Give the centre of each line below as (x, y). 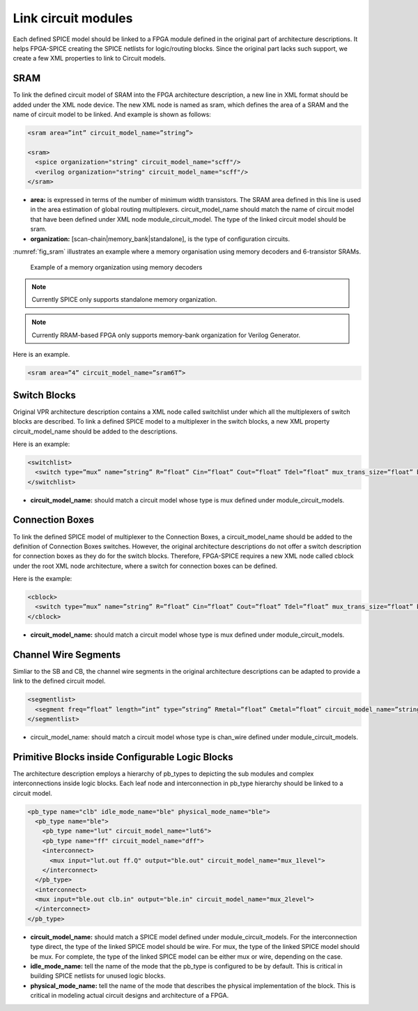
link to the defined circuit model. (59, 681)
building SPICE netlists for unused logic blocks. (98, 976)
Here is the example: (42, 579)
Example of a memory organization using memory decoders (116, 268)
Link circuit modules (73, 18)
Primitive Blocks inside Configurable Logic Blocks (123, 757)
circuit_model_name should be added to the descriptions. (95, 431)
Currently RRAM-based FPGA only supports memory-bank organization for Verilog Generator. (166, 335)
